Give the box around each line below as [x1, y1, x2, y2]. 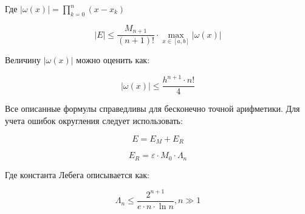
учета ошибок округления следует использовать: [5, 114, 183, 127]
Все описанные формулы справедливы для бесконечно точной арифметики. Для [5, 102, 300, 115]
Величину [5, 53, 41, 66]
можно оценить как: [76, 53, 150, 66]
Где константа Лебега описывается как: [5, 168, 149, 181]
